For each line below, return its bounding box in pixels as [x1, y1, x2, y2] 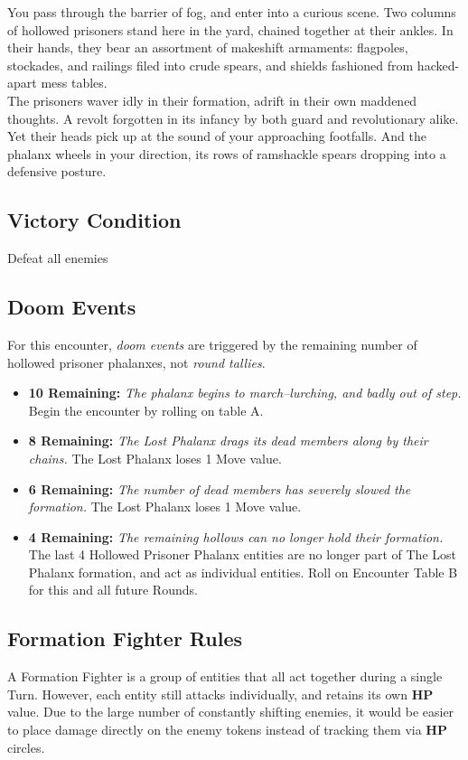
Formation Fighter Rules [7, 624, 243, 652]
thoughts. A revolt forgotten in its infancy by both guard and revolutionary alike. [7, 108, 459, 127]
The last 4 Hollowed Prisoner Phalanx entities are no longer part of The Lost [28, 545, 456, 564]
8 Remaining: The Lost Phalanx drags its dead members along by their [28, 431, 428, 450]
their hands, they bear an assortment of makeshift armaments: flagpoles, [7, 38, 408, 57]
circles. [7, 737, 45, 756]
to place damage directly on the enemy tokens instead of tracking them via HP [7, 720, 447, 739]
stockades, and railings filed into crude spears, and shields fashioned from [7, 55, 414, 74]
